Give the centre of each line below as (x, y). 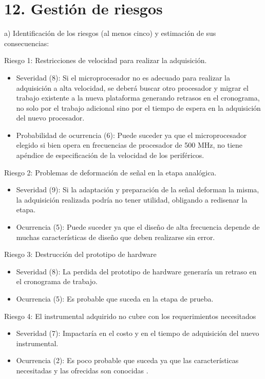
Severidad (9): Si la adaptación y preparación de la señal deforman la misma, (138, 189)
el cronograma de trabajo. (57, 281)
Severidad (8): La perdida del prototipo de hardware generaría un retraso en (136, 271)
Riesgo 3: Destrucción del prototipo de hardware (80, 254)
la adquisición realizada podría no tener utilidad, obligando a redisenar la (132, 199)
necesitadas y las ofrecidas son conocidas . (82, 370)
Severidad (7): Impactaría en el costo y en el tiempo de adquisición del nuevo (138, 333)
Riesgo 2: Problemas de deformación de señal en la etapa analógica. (110, 172)
